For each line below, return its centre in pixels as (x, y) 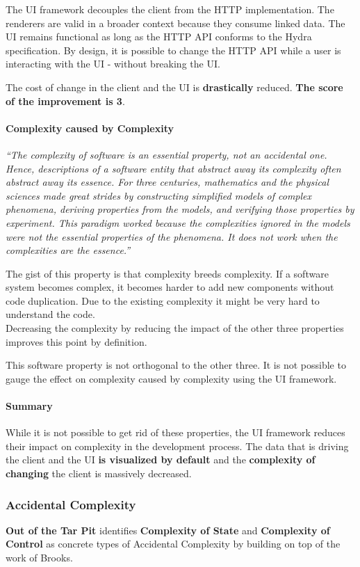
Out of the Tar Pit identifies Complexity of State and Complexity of (168, 530)
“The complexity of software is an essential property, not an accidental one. (166, 154)
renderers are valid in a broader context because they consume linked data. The (175, 23)
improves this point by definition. (76, 341)
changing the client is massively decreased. (99, 473)
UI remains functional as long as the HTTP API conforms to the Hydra (159, 37)
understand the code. (50, 314)
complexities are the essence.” (68, 250)
